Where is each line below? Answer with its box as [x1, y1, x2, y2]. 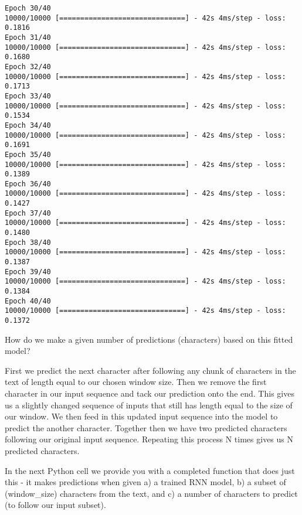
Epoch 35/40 [5, 150, 51, 159]
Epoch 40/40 [5, 296, 51, 305]
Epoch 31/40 [5, 33, 51, 42]
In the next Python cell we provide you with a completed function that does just [5, 464, 295, 476]
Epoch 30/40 [5, 4, 51, 12]
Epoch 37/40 [5, 209, 51, 217]
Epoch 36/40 [5, 179, 51, 188]
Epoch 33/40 [5, 91, 51, 100]
